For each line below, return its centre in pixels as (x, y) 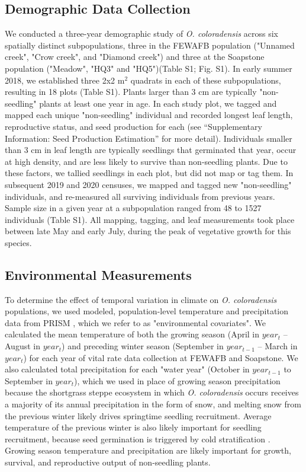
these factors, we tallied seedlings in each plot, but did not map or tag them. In (149, 173)
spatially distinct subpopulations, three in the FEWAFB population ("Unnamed (150, 45)
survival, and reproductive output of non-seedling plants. (108, 462)
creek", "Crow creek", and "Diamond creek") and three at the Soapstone (135, 57)
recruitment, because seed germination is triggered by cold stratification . (138, 438)
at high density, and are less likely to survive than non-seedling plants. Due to (146, 161)
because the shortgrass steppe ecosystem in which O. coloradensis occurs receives (152, 392)
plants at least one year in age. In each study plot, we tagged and (158, 103)
